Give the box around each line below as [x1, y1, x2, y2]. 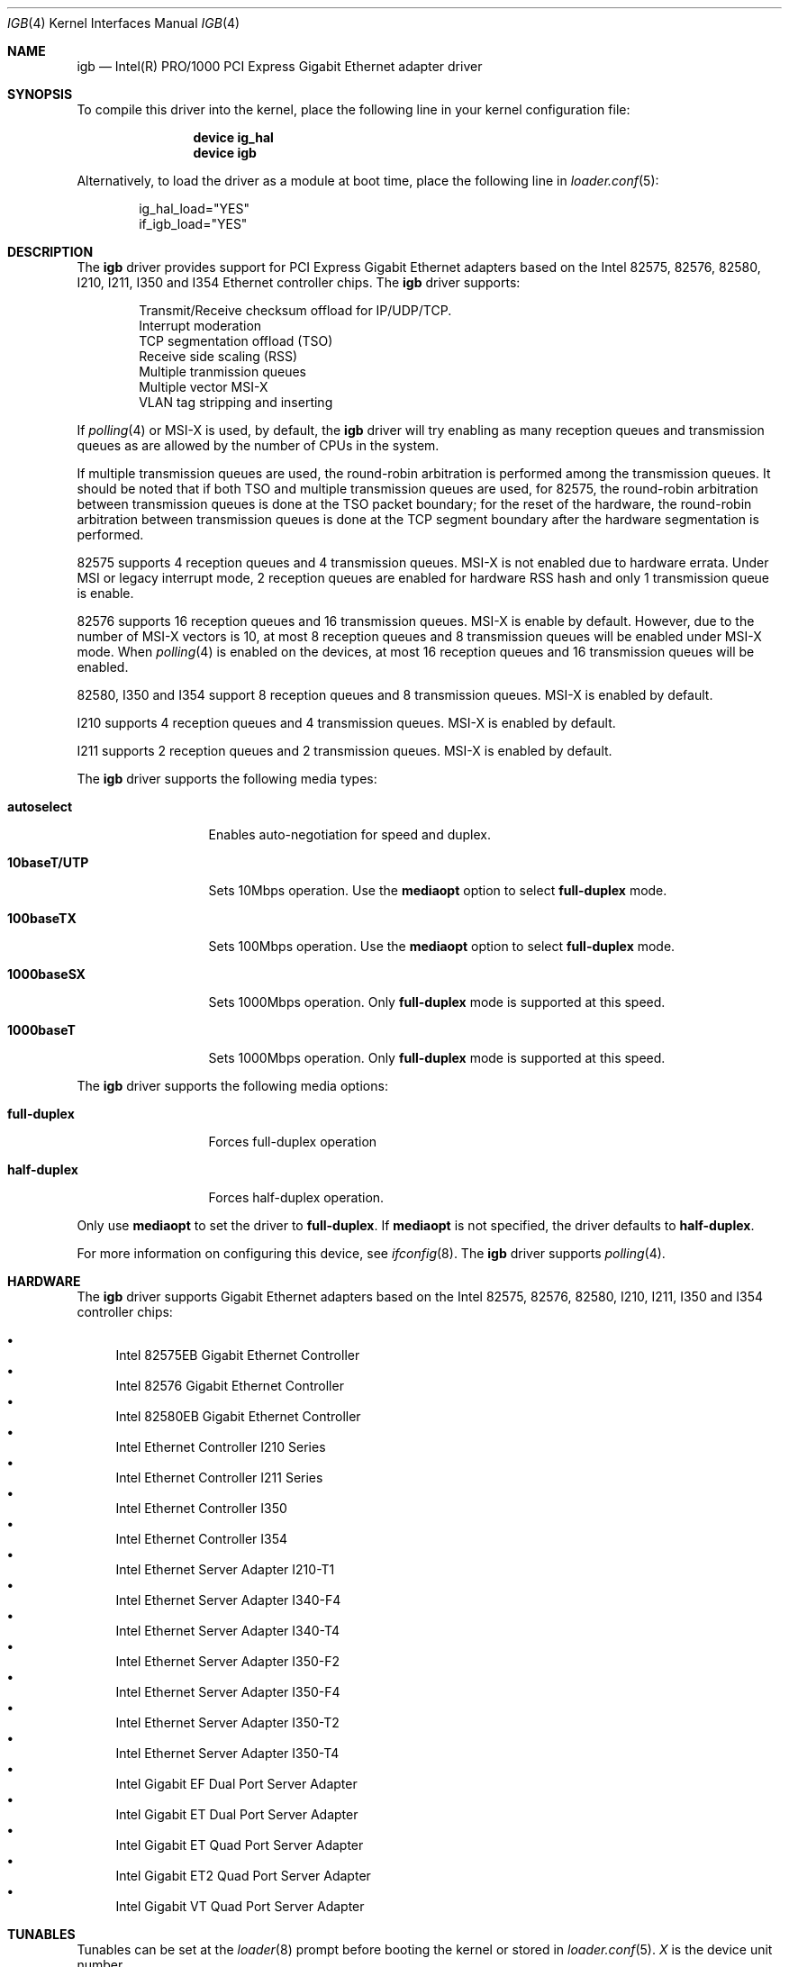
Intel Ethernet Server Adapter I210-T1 [115, 1562, 335, 1577]
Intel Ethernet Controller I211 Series [115, 1470, 323, 1485]
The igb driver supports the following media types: [77, 771, 377, 786]
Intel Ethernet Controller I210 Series [115, 1439, 326, 1455]
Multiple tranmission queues [139, 364, 306, 379]
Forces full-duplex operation [208, 1134, 377, 1149]
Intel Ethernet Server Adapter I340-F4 [115, 1592, 341, 1608]
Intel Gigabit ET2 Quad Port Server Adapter [115, 1868, 371, 1883]
